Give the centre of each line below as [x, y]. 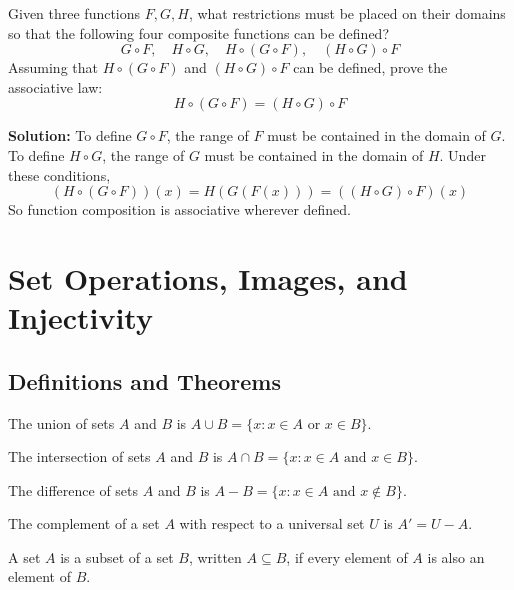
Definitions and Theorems [144, 380]
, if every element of [347, 556]
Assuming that [53, 67]
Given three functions [74, 13]
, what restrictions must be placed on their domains [347, 13]
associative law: [55, 86]
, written [215, 556]
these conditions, [59, 174]
